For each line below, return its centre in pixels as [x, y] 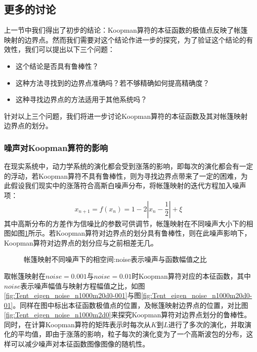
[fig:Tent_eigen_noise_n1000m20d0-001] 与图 [73, 295]
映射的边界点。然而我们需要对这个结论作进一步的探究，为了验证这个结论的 [125, 39]
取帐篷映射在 [25, 276]
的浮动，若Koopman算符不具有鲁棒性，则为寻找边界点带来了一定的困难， [123, 176]
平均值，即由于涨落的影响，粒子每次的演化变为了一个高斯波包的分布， [132, 334]
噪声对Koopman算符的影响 [56, 147]
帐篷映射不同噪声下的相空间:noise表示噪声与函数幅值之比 [115, 259]
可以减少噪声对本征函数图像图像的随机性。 [80, 344]
